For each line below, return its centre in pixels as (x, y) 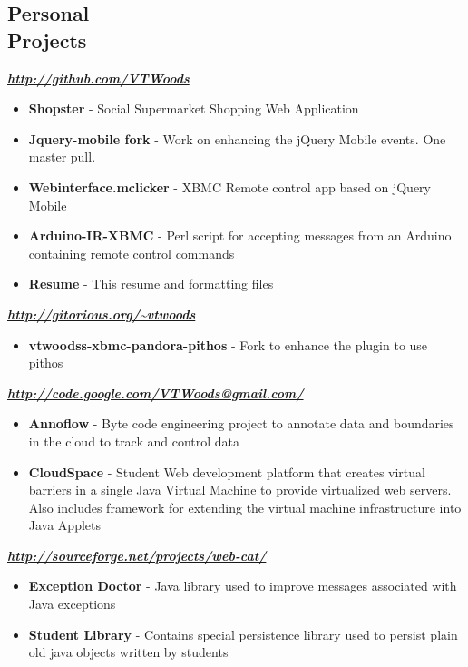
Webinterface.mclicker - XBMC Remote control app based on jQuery (229, 186)
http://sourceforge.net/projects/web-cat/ (137, 555)
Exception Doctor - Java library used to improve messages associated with (243, 586)
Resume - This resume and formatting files (151, 284)
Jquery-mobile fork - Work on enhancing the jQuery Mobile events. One (237, 138)
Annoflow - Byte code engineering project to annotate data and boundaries (241, 423)
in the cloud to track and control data (134, 441)
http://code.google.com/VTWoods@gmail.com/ (156, 392)
